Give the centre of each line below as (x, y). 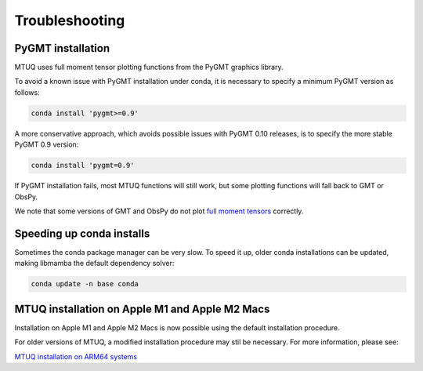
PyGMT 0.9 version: (47, 144)
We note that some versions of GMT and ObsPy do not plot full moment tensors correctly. (159, 211)
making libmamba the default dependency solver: (94, 264)
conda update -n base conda (85, 284)
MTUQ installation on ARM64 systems (76, 356)
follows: (27, 92)
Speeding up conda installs (82, 233)
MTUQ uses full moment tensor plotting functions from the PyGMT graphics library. (149, 67)
